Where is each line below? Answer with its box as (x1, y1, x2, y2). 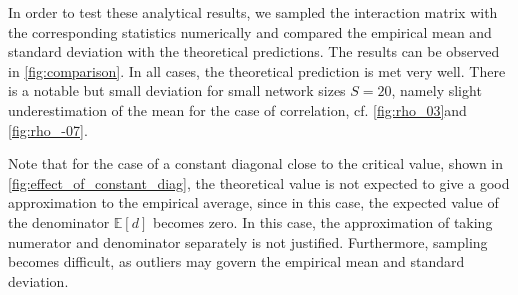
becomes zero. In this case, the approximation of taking (152, 211, 493, 232)
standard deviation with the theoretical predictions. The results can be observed (8, 41, 500, 62)
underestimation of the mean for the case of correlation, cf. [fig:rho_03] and (8, 99, 467, 120)
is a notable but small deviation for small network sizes (8, 80, 346, 101)
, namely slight (391, 80, 482, 101)
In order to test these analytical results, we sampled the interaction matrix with (8, 2, 498, 22)
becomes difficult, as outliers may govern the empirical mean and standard (8, 251, 465, 272)
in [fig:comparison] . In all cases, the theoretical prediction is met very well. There (8, 60, 506, 81)
